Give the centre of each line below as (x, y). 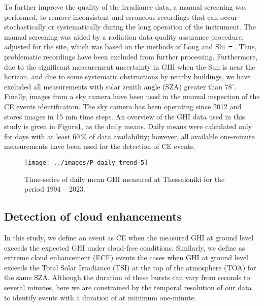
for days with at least (37, 136)
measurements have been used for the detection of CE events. (100, 146)
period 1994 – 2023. (55, 189)
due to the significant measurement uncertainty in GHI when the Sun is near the (130, 66)
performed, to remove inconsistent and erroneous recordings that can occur (121, 17)
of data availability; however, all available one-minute (172, 136)
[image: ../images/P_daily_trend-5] (86, 162)
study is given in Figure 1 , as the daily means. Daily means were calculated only (128, 126)
